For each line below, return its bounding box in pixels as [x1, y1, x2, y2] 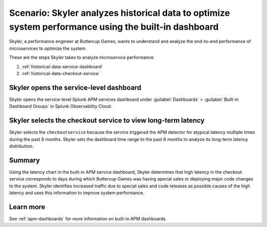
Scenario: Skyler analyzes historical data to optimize [9, 7, 230, 18]
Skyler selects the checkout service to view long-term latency [9, 116, 205, 125]
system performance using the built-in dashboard [9, 21, 219, 32]
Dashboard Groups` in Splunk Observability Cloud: [9, 103, 112, 109]
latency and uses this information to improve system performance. [9, 189, 144, 195]
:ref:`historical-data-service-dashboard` [21, 63, 103, 69]
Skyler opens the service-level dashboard [9, 83, 141, 91]
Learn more [9, 203, 45, 211]
